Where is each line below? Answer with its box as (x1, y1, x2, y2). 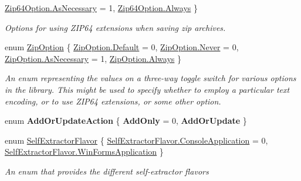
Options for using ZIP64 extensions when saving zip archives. (5, 21, 226, 33)
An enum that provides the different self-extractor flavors (5, 165, 209, 177)
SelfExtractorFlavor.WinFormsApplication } (5, 145, 164, 158)
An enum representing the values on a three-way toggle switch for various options (5, 72, 296, 84)
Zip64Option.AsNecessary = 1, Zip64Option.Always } (5, 2, 198, 13)
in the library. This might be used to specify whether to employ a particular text (5, 83, 290, 95)
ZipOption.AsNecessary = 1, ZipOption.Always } (5, 52, 181, 64)
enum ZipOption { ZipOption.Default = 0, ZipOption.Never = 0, (5, 41, 239, 53)
